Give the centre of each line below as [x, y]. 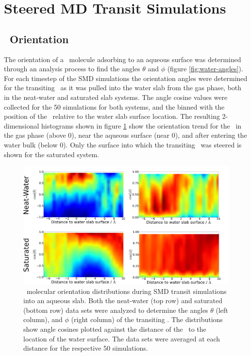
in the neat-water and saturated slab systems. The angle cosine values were [116, 97]
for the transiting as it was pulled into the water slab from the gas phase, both [123, 88]
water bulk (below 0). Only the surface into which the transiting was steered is [123, 144]
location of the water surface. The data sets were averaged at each [122, 338]
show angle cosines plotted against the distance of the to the [115, 329]
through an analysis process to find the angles [72, 69]
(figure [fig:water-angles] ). [205, 69]
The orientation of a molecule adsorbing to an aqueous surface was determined [123, 59]
